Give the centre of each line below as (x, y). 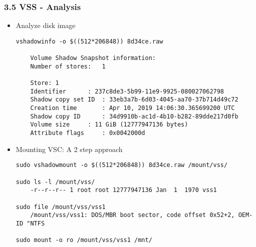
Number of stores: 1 (68, 66)
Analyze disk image (46, 25)
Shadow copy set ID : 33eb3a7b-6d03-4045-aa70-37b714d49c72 (134, 100)
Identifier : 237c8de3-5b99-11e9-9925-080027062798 (127, 91)
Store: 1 (45, 83)
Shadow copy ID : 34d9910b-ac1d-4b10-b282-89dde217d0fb (134, 116)
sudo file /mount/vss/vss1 (61, 207)
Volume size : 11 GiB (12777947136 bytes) (109, 125)
